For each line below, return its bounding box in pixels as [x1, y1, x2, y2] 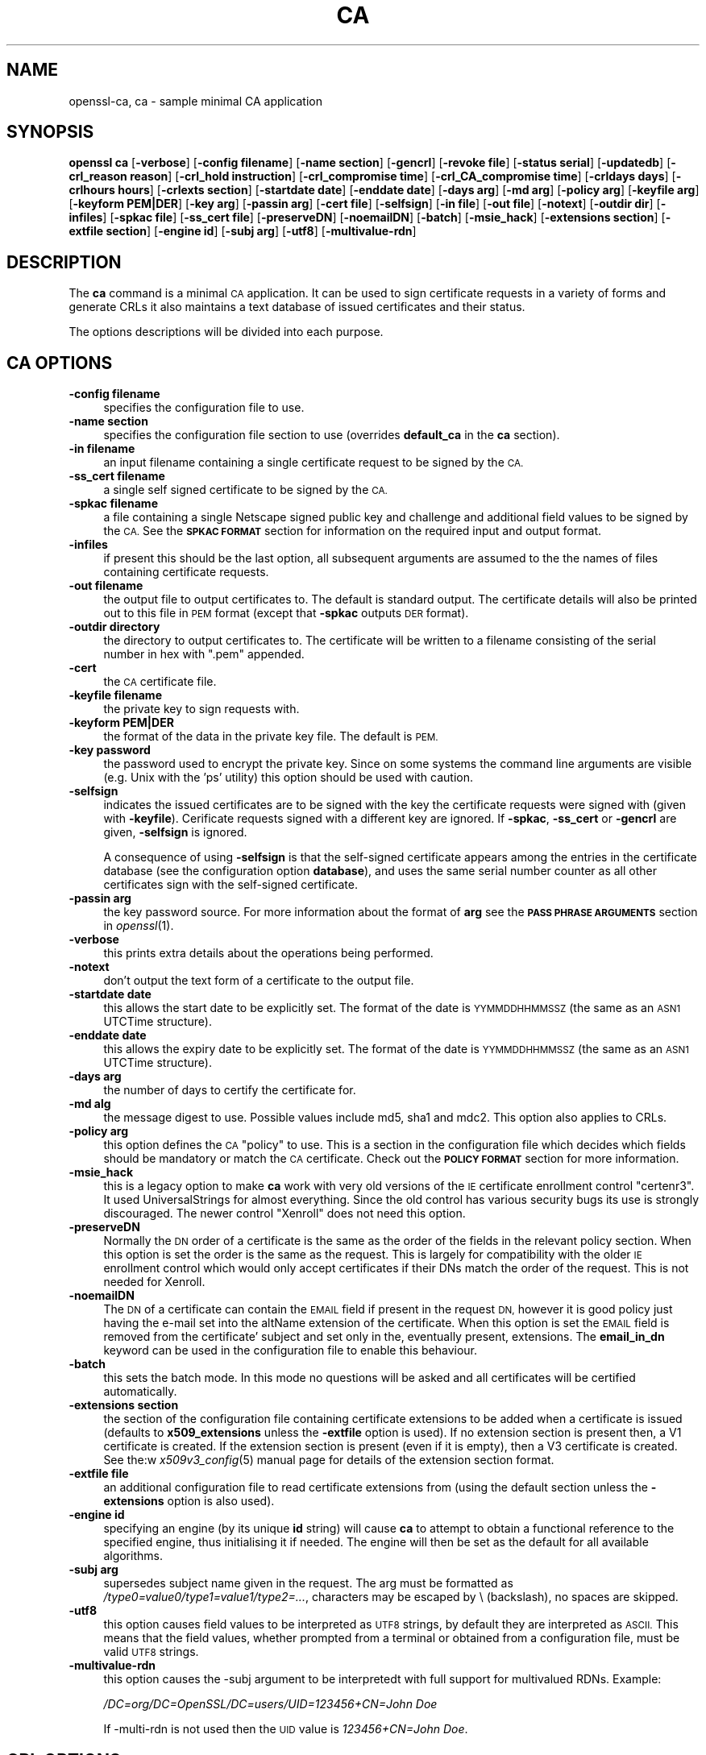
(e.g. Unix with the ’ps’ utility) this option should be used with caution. [103, 770, 474, 785]
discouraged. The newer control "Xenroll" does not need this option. [103, 1206, 466, 1221]
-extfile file [69, 1467, 129, 1481]
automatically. [103, 1384, 177, 1399]
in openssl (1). [103, 919, 174, 933]
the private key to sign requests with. [103, 702, 300, 716]
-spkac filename [69, 496, 158, 511]
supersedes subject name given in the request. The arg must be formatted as [103, 1576, 513, 1591]
